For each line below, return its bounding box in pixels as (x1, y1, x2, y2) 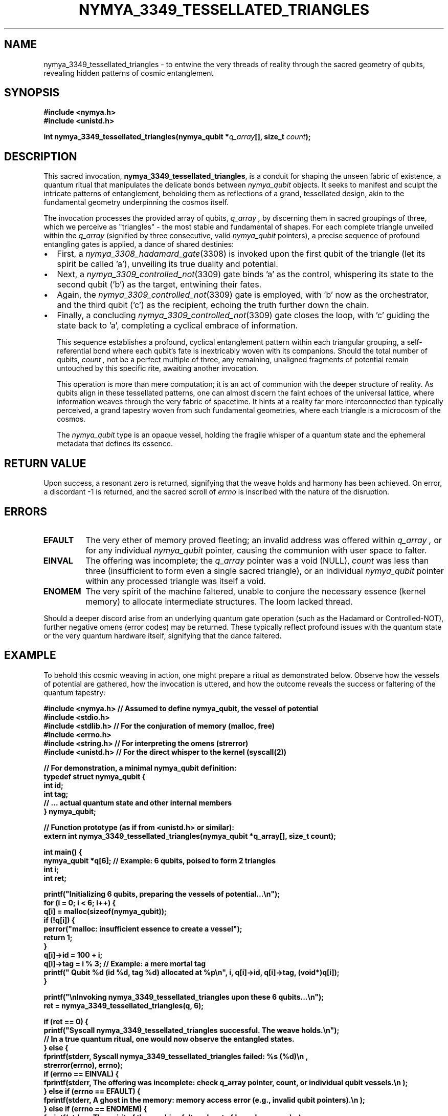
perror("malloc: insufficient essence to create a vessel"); (43, 924, 242, 933)
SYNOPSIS (4, 86, 60, 99)
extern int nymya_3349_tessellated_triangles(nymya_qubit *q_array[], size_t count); (43, 831, 337, 840)
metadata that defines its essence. (57, 439, 173, 448)
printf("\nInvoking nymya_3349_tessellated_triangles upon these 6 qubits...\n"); (43, 992, 324, 1001)
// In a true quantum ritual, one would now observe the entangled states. (43, 1034, 295, 1043)
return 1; (43, 933, 73, 942)
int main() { (43, 847, 82, 856)
